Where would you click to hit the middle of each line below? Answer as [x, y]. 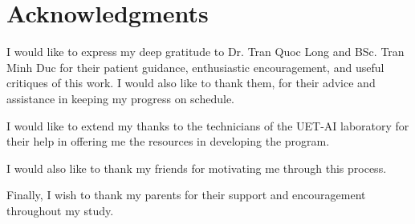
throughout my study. [60, 210]
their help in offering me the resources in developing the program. [168, 141]
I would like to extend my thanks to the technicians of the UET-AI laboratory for [208, 125]
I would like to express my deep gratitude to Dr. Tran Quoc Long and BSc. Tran [205, 52]
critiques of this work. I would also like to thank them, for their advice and [191, 83]
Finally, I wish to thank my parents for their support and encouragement [186, 195]
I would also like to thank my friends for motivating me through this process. [197, 168]
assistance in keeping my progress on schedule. [121, 98]
